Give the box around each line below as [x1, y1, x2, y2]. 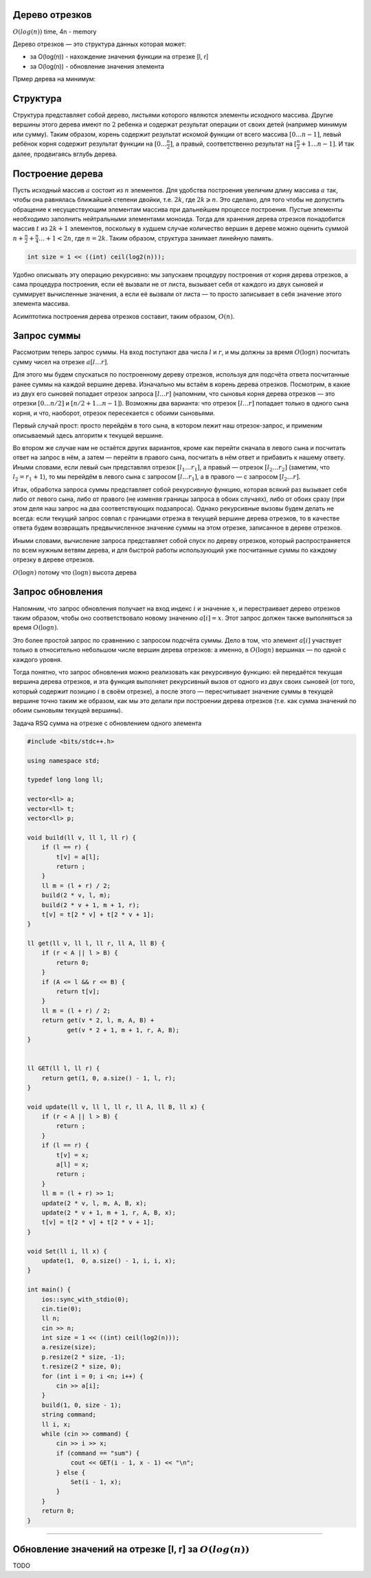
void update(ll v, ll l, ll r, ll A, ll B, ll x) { [27, 1103, 205, 1111]
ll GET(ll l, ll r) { [27, 1065, 100, 1072]
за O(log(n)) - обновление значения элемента [30, 62, 165, 70]
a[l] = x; [56, 1161, 89, 1168]
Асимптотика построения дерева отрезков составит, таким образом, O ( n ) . [12, 312, 235, 320]
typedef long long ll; [27, 776, 104, 784]
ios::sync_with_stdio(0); [41, 1296, 129, 1303]
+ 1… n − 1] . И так [301, 140, 355, 148]
